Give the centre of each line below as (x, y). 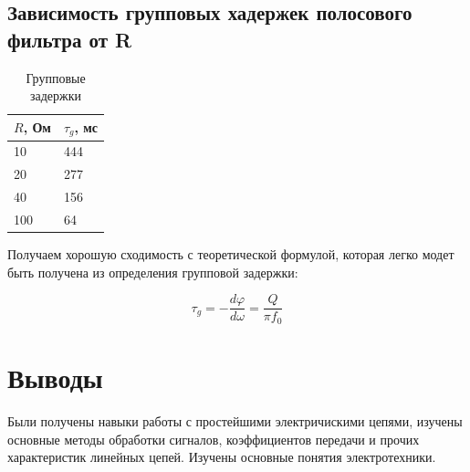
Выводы (55, 377)
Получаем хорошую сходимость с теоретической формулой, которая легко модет (231, 254)
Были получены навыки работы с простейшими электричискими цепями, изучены (235, 420)
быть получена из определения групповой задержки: (153, 272)
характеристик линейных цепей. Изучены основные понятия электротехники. (222, 457)
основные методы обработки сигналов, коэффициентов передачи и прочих (214, 439)
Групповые (56, 77)
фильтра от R (70, 39)
